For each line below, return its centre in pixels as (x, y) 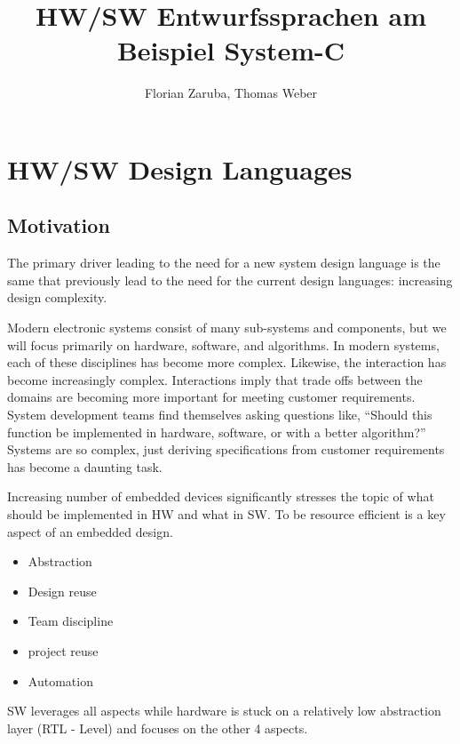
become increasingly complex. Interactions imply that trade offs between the (215, 379)
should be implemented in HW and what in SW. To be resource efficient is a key (226, 514)
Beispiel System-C (231, 50)
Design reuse (62, 591)
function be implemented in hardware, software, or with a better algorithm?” (217, 432)
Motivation (59, 225)
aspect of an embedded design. (90, 531)
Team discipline (71, 621)
